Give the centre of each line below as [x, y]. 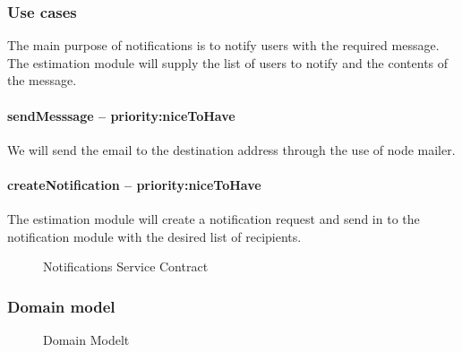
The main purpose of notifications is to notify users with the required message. [223, 45]
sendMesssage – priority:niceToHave [121, 115]
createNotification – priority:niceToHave [134, 184]
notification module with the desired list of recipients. [154, 236]
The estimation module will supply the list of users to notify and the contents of [228, 62]
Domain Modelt [86, 340]
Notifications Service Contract [126, 266]
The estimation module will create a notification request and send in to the [214, 219]
